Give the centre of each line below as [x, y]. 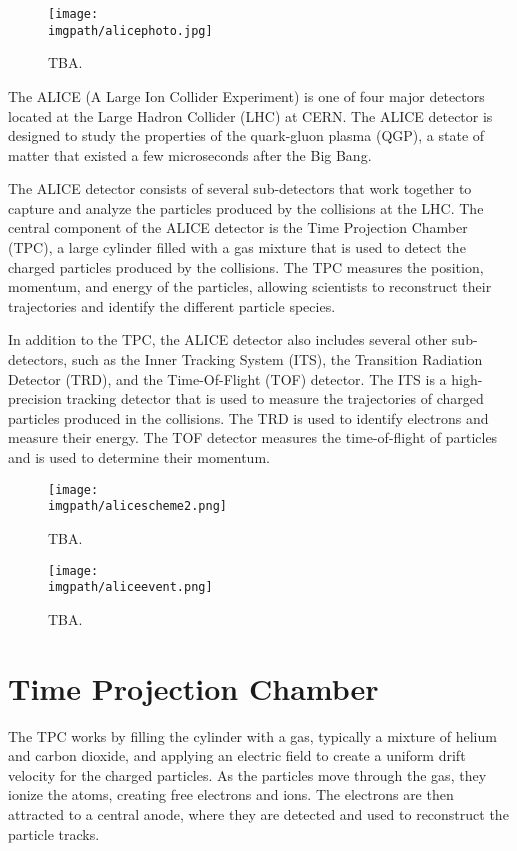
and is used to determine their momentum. [139, 457]
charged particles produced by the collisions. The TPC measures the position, [246, 266]
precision [35, 398]
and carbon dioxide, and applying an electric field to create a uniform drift [237, 755]
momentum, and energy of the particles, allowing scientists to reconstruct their [250, 286]
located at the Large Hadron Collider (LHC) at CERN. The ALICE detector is [250, 115]
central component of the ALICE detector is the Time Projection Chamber [238, 227]
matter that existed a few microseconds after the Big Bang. [190, 154]
